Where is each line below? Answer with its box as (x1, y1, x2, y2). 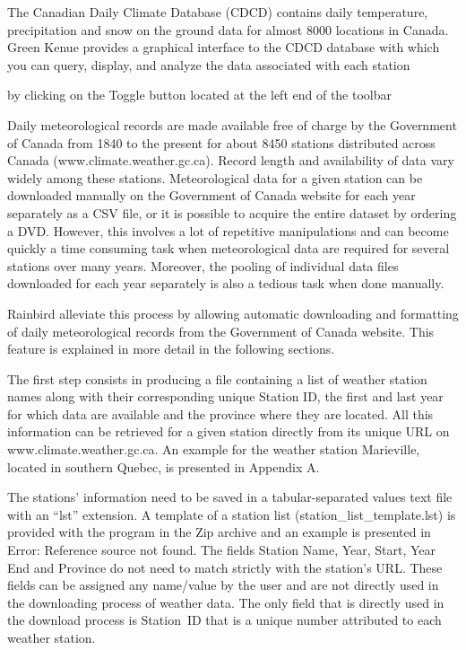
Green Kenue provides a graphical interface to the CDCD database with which (7, 38, 440, 57)
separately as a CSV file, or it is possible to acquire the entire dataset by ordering (7, 203, 457, 222)
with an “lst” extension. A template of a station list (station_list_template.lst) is (7, 505, 456, 523)
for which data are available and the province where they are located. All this (7, 404, 434, 423)
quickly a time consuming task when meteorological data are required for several (7, 239, 450, 258)
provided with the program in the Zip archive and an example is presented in (7, 523, 431, 541)
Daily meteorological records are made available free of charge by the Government (7, 115, 457, 134)
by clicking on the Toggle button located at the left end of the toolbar (7, 85, 393, 104)
